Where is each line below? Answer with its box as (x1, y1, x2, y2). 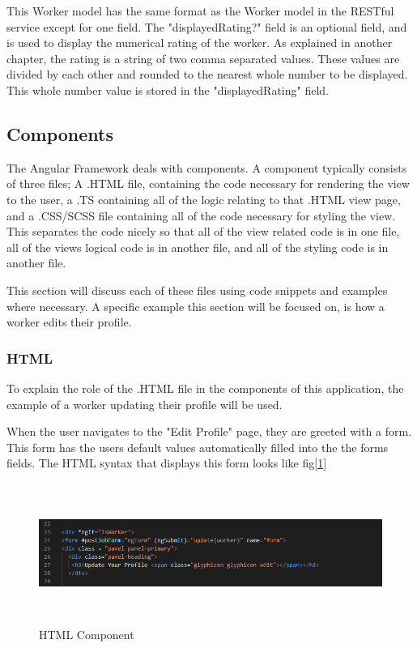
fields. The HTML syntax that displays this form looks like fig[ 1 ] (6, 454, 327, 471)
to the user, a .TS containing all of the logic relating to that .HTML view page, (6, 190, 401, 207)
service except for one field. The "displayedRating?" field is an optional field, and (6, 18, 407, 35)
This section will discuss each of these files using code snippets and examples (6, 281, 388, 298)
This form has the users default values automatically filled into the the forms (6, 438, 389, 455)
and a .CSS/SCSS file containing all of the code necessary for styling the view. (6, 207, 396, 224)
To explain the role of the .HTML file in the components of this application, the (6, 379, 404, 396)
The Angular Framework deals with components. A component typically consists (6, 159, 407, 176)
